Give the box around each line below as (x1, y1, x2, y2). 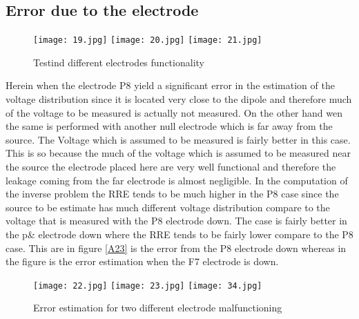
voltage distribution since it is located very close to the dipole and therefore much (6, 92, 352, 106)
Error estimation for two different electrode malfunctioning (33, 300, 282, 315)
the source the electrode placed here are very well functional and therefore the (6, 159, 336, 174)
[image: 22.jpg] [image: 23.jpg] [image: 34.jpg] (33, 280, 262, 291)
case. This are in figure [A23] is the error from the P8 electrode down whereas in (6, 240, 347, 255)
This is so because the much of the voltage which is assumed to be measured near (6, 146, 351, 160)
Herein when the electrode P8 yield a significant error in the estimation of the (6, 78, 335, 93)
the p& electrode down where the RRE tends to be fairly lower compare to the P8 (6, 226, 353, 241)
